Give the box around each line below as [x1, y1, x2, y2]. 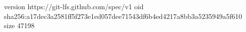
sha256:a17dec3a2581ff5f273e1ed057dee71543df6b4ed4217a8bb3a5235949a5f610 [4, 11, 242, 21]
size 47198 [4, 20, 35, 31]
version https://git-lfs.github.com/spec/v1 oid [4, 1, 144, 11]
